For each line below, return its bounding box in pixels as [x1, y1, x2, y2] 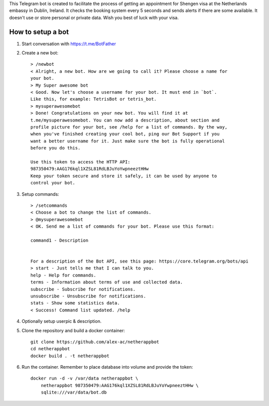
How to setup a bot [9, 27, 69, 36]
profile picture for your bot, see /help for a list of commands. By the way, [30, 124, 228, 130]
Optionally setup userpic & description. [21, 318, 102, 324]
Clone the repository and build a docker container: [21, 327, 126, 333]
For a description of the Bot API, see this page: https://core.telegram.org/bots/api [30, 259, 249, 264]
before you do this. [30, 145, 81, 151]
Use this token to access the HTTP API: [30, 159, 131, 164]
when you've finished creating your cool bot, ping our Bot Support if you [30, 131, 220, 137]
